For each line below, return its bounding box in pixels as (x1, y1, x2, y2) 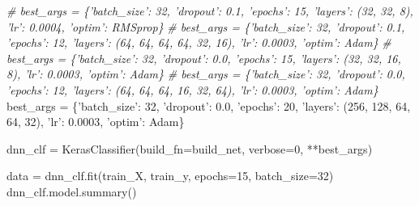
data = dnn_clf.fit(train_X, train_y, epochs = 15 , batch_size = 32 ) (6, 167, 334, 184)
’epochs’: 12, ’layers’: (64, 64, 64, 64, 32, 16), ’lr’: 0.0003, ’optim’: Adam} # (6, 34, 391, 51)
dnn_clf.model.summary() (6, 183, 137, 200)
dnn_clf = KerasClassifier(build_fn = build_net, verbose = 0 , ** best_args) (6, 140, 373, 157)
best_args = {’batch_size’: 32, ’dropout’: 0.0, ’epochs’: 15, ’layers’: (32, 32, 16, (6, 49, 401, 66)
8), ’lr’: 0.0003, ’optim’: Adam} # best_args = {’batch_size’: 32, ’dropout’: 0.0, (6, 65, 405, 82)
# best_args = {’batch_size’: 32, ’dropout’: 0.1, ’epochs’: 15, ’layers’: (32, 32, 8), (6, 2, 413, 19)
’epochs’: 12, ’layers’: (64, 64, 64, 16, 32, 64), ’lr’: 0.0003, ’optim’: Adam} (6, 81, 378, 98)
